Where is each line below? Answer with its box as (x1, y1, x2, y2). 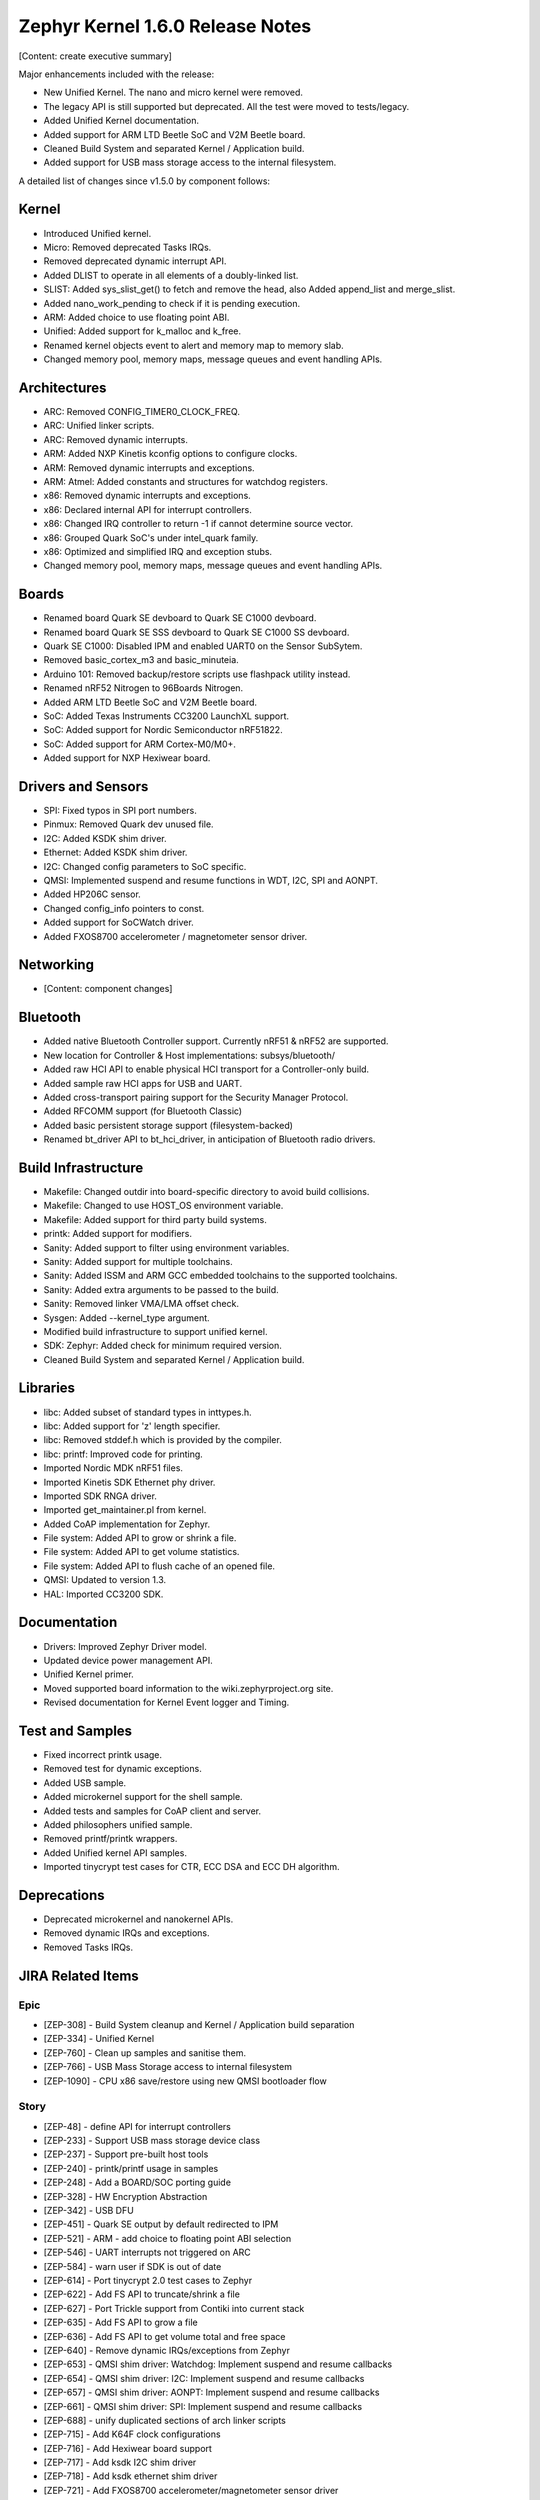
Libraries (18, 1380, 75, 1397)
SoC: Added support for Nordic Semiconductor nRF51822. (43, 724, 284, 736)
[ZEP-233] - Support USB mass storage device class (43, 2135, 260, 2147)
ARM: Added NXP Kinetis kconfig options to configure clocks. (43, 448, 298, 460)
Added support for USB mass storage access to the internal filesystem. (43, 156, 337, 169)
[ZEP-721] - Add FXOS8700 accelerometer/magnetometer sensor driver (43, 2484, 339, 2496)
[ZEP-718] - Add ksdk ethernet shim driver (43, 2470, 218, 2482)
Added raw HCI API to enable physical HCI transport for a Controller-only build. (43, 1063, 370, 1075)
